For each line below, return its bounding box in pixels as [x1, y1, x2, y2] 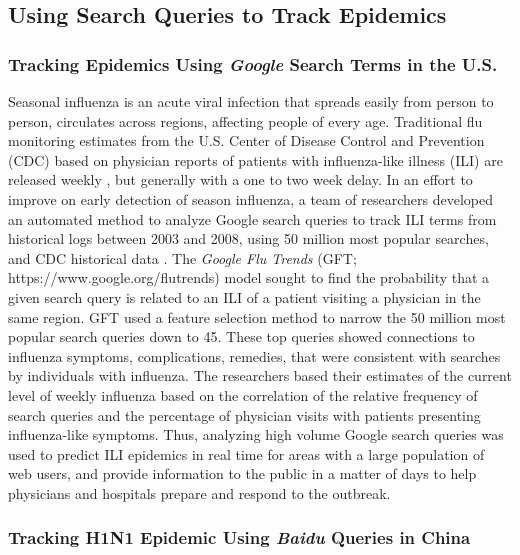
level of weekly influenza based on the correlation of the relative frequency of [8, 384, 478, 405]
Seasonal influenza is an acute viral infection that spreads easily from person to [8, 91, 494, 111]
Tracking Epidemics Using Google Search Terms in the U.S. [8, 51, 498, 76]
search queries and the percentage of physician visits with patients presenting [8, 404, 481, 425]
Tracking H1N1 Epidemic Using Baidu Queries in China [8, 525, 471, 550]
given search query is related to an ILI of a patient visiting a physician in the [8, 286, 481, 307]
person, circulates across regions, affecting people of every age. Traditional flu [8, 110, 483, 131]
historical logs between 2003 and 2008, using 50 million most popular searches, [8, 228, 489, 249]
